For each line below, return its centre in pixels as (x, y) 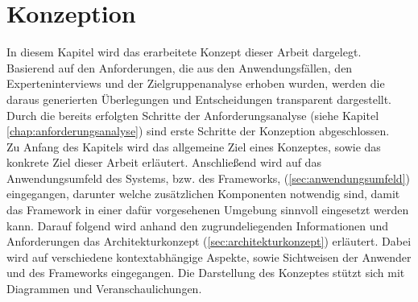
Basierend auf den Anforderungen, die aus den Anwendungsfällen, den (180, 67)
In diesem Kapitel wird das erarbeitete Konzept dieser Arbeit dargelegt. (184, 52)
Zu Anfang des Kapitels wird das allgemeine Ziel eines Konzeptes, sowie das (194, 146)
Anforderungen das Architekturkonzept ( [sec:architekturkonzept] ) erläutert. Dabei (209, 241)
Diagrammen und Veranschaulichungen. (104, 289)
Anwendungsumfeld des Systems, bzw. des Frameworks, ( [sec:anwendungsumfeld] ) (209, 178)
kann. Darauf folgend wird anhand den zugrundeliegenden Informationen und (198, 225)
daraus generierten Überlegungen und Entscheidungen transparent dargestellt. (199, 99)
